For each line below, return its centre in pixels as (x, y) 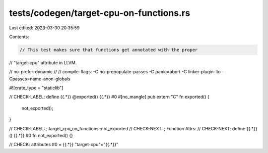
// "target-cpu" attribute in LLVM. (43, 62)
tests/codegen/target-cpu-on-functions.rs (100, 13)
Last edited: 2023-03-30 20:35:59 (44, 28)
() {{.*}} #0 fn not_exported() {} (41, 136)
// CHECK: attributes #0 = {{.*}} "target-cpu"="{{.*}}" (64, 145)
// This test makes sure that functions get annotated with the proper (109, 50)
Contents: (19, 37)
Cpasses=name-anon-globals (40, 79)
